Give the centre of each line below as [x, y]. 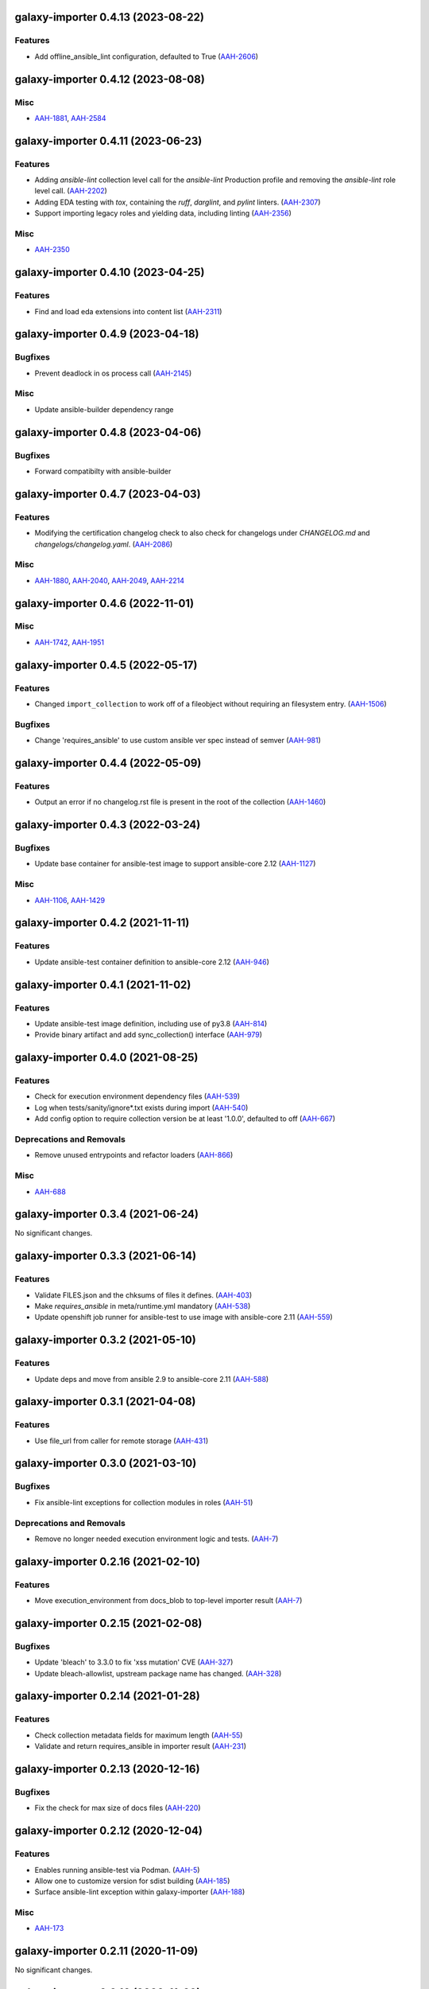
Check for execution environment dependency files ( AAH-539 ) [137, 1096]
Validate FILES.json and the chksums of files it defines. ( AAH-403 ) [143, 1295]
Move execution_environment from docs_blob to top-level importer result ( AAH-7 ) [168, 1601]
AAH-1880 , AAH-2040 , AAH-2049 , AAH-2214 [109, 580]
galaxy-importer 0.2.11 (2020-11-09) [106, 1951]
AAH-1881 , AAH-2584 [70, 118]
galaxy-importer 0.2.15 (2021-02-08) [108, 1623]
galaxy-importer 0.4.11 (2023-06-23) [108, 140]
